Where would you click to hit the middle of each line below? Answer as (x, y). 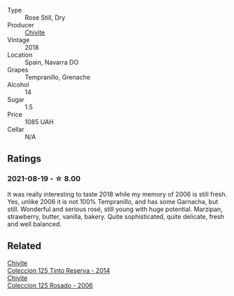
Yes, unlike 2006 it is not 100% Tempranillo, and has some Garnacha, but (113, 201)
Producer (21, 25)
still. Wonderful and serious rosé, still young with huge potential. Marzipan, (115, 209)
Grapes (18, 70)
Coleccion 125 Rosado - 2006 (50, 285)
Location (20, 55)
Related (25, 246)
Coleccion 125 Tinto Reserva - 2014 (59, 270)
